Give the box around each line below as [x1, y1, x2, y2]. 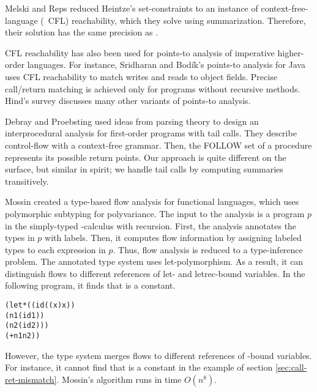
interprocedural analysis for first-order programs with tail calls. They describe [5, 127, 297, 139]
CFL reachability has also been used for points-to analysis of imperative [5, 46, 275, 59]
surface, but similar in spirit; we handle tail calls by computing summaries [5, 163, 283, 176]
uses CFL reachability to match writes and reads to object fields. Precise [5, 70, 277, 83]
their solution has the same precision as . [5, 26, 158, 39]
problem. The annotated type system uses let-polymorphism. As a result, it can [5, 255, 304, 268]
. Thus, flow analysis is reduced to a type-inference [113, 243, 303, 256]
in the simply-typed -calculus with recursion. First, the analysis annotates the [5, 219, 297, 232]
